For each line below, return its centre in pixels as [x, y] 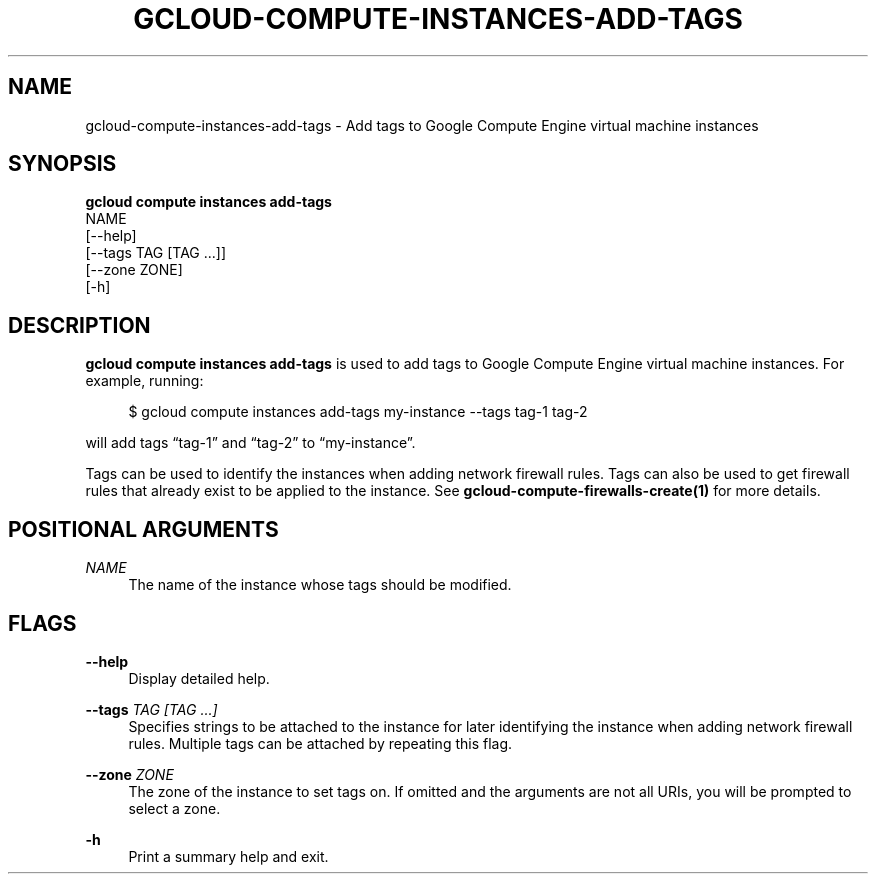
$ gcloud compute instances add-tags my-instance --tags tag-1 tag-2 [358, 412]
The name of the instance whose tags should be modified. [320, 585]
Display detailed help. [199, 678]
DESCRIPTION [79, 325]
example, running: [144, 381]
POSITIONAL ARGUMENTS [143, 529]
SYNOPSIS [62, 164]
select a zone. [174, 808]
